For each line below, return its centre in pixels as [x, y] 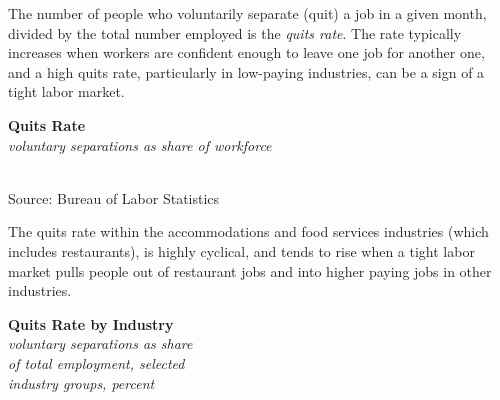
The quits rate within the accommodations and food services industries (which [248, 231]
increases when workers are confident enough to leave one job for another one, [246, 52]
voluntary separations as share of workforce [140, 144]
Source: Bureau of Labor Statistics [114, 197]
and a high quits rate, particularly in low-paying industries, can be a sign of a [246, 71]
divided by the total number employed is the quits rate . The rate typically [235, 32]
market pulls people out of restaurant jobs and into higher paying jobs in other [250, 270]
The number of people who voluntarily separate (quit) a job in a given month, [247, 13]
